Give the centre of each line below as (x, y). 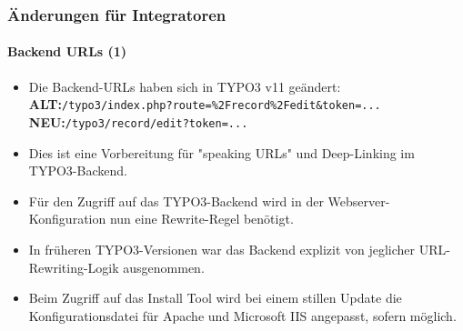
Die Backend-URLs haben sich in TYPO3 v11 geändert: (185, 86)
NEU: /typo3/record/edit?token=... (138, 121)
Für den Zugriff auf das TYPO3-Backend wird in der (176, 201)
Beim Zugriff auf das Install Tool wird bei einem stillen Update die (215, 298)
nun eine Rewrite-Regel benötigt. (201, 219)
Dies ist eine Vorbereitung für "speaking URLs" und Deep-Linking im (221, 152)
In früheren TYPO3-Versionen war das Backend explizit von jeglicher (222, 249)
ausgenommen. (164, 267)
